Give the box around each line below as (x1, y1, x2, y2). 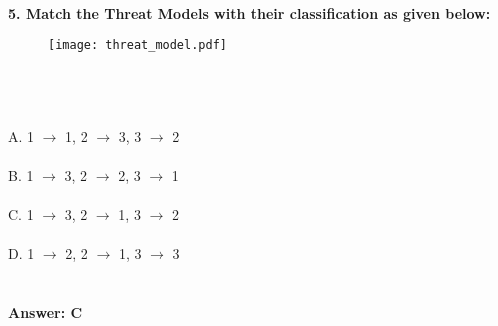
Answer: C (8, 302, 83, 323)
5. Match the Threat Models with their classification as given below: (8, 2, 491, 23)
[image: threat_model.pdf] (48, 38, 227, 53)
